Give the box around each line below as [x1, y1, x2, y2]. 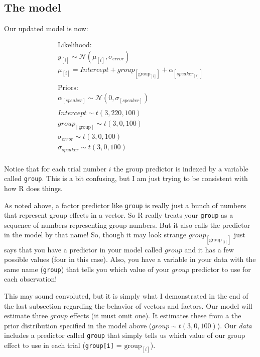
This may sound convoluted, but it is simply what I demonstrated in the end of [4, 291, 248, 301]
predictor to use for [191, 263, 251, 274]
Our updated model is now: [4, 23, 88, 34]
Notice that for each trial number [4, 163, 106, 173]
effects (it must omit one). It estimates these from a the [70, 310, 241, 321]
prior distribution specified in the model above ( [4, 320, 152, 330]
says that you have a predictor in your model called [4, 244, 163, 254]
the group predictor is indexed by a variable [113, 163, 248, 173]
